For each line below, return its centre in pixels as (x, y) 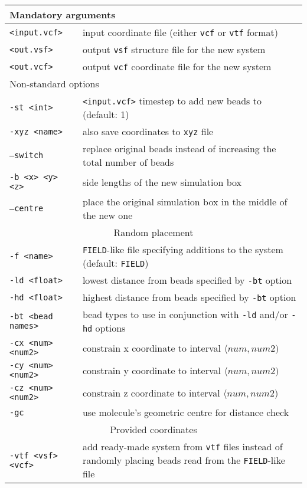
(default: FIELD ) (115, 263)
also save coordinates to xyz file (148, 131)
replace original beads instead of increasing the (179, 148)
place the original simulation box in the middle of (185, 202)
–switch (27, 155)
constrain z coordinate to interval (151, 392)
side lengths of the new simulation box (162, 182)
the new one (107, 215)
